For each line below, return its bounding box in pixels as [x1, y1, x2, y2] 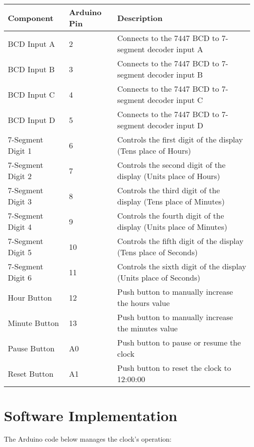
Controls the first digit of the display [117, 134, 243, 145]
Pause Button [8, 342, 55, 354]
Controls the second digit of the [117, 159, 226, 170]
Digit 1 [8, 145, 32, 156]
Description [117, 12, 163, 23]
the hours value [117, 297, 170, 308]
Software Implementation [4, 406, 178, 426]
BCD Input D [8, 114, 55, 125]
